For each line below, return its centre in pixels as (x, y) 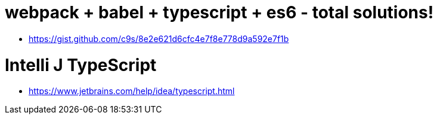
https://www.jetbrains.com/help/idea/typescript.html (132, 91)
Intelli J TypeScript (81, 65)
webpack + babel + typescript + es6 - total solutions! (219, 12)
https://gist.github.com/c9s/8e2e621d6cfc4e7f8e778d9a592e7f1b (159, 38)
